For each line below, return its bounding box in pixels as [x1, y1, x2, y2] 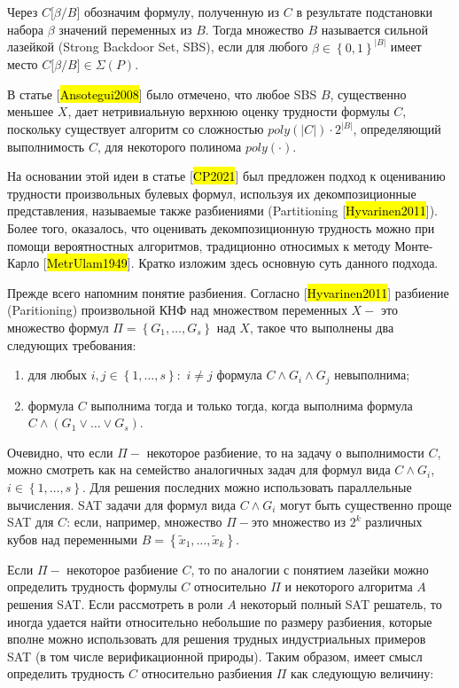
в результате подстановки [296, 3, 433, 20]
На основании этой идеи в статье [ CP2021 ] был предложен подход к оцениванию [7, 167, 446, 185]
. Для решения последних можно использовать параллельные [82, 477, 412, 496]
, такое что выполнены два [249, 317, 394, 336]
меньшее [7, 102, 54, 121]
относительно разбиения [141, 664, 273, 683]
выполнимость [7, 137, 85, 155]
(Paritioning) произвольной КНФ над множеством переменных [7, 301, 347, 319]
